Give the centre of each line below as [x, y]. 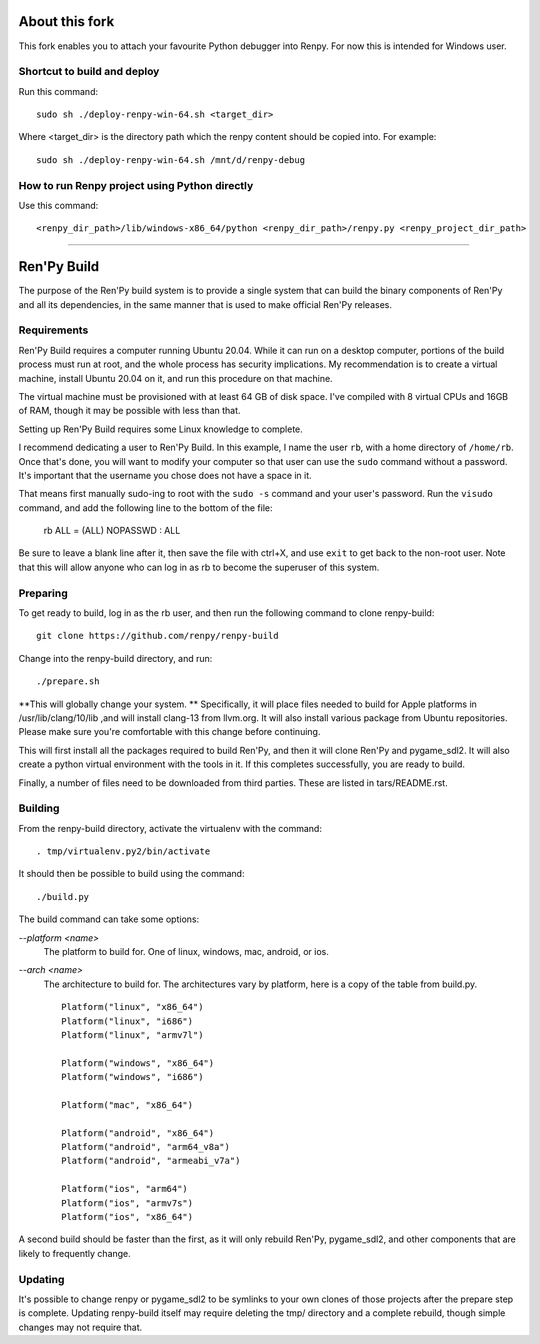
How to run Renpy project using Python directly [136, 185]
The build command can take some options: [109, 919]
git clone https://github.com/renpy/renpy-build [157, 636]
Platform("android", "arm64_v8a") [145, 1147]
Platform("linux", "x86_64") [132, 1007]
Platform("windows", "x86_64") [138, 1063]
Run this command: [58, 91]
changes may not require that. [80, 1327]
